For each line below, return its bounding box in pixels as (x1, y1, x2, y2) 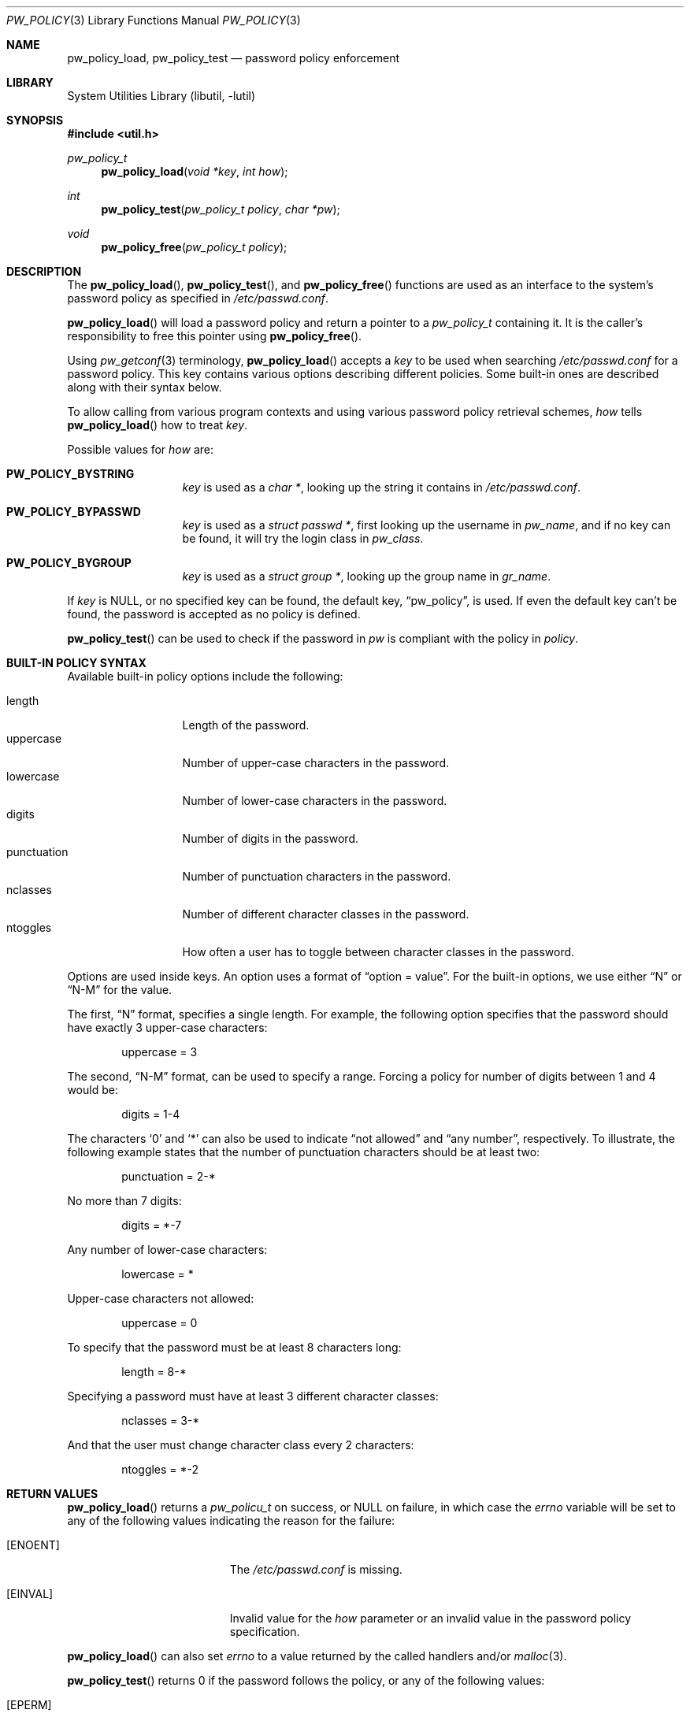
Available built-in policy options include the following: (67, 669, 343, 683)
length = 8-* (121, 1365, 187, 1378)
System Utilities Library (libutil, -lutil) (67, 89, 256, 102)
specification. (229, 1625, 300, 1638)
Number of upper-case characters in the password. (182, 756, 449, 769)
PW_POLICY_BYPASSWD (6, 505, 141, 518)
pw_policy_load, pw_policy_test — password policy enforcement (67, 51, 399, 65)
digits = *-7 (121, 1218, 182, 1232)
